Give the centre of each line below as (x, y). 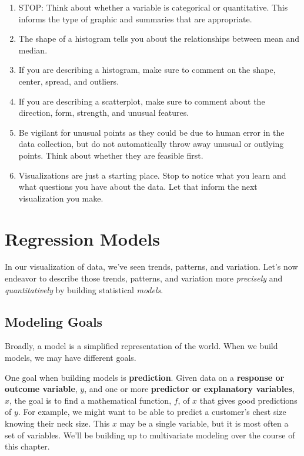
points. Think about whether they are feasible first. (111, 155)
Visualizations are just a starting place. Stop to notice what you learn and (152, 175)
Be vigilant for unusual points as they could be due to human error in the (151, 132)
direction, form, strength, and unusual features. (104, 113)
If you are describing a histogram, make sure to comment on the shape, (147, 70)
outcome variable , (41, 389)
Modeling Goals (54, 321)
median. (33, 50)
